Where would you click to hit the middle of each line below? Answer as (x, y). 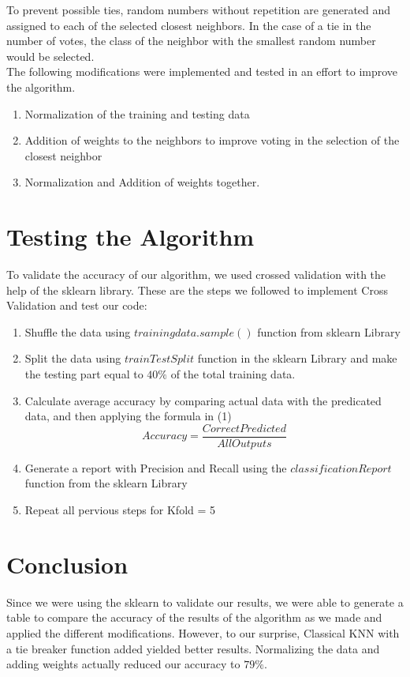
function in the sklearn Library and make (297, 358)
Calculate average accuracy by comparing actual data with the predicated (203, 400)
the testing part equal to (84, 374)
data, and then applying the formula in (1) (128, 416)
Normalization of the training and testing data (137, 113)
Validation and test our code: (77, 305)
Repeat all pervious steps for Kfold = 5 (120, 510)
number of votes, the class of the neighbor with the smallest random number (191, 41)
